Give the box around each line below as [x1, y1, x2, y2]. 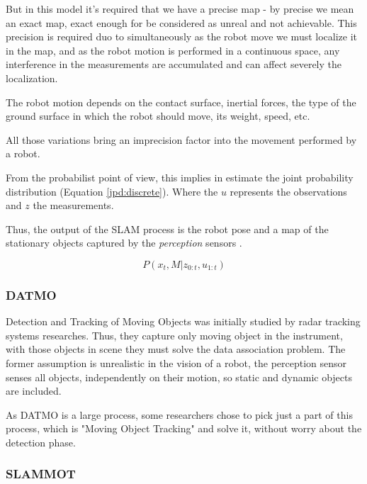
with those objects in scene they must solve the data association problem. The [6, 342, 346, 356]
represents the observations [230, 184, 347, 198]
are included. [6, 383, 62, 398]
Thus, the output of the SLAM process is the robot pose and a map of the [6, 221, 329, 236]
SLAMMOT [6, 465, 76, 483]
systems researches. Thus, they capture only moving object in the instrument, [6, 327, 343, 342]
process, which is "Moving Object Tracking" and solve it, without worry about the [6, 421, 362, 436]
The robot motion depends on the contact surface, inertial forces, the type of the [6, 94, 356, 109]
